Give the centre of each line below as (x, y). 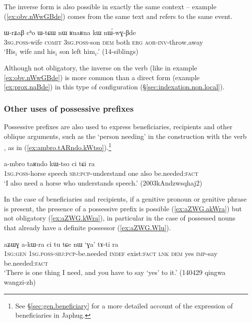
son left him (77, 51)
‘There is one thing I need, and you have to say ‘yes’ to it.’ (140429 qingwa (115, 272)
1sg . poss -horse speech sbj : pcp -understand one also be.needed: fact (101, 173)
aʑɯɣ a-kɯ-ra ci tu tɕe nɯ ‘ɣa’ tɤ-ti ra (61, 244)
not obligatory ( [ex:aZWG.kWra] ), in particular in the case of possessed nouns (120, 218)
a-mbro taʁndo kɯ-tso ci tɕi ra (49, 163)
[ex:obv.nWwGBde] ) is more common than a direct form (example (102, 77)
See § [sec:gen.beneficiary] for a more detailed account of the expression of (124, 305)
